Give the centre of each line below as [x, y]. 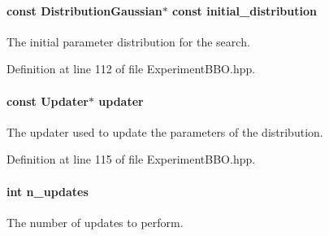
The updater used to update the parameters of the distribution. [165, 131]
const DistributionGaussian [84, 10]
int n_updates [48, 191]
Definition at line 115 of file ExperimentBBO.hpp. [131, 159]
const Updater [48, 101]
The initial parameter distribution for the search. [128, 41]
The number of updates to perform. [95, 222]
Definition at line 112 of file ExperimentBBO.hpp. [131, 69]
